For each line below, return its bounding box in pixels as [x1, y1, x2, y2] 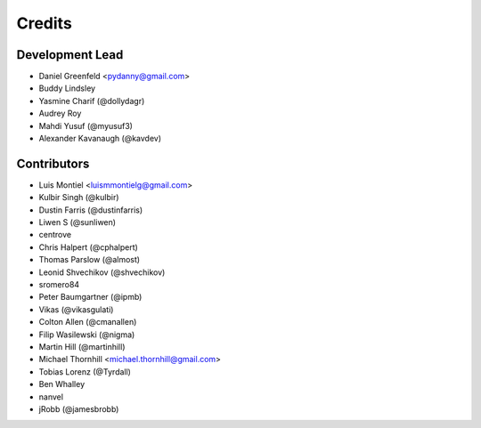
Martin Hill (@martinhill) [38, 342, 126, 351]
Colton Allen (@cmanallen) [38, 317, 137, 327]
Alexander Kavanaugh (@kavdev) [38, 133, 162, 144]
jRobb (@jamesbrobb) [38, 403, 119, 414]
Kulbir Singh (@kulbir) [38, 192, 119, 203]
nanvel [38, 392, 64, 402]
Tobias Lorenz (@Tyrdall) [38, 366, 131, 377]
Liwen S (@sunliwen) [38, 217, 116, 228]
